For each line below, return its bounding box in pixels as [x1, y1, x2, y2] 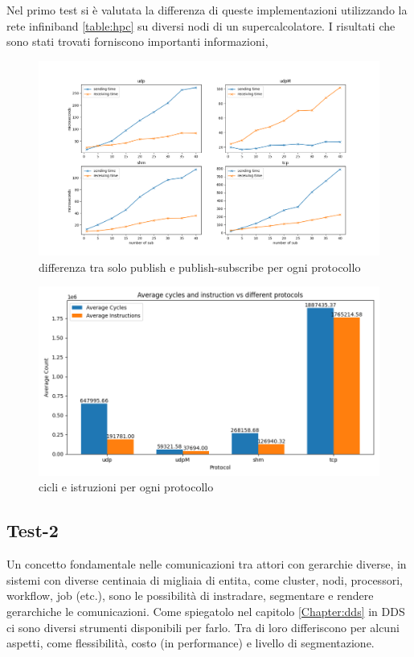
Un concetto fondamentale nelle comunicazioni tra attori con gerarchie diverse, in [6, 556, 407, 573]
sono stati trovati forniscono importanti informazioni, [6, 33, 268, 50]
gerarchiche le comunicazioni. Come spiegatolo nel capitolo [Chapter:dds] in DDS [6, 602, 405, 619]
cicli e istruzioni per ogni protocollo [39, 478, 214, 495]
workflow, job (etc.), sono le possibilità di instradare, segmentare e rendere [6, 587, 374, 604]
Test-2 [6, 518, 59, 543]
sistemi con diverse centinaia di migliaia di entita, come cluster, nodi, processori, [6, 571, 403, 588]
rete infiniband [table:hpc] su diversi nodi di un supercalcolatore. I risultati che [6, 17, 396, 34]
